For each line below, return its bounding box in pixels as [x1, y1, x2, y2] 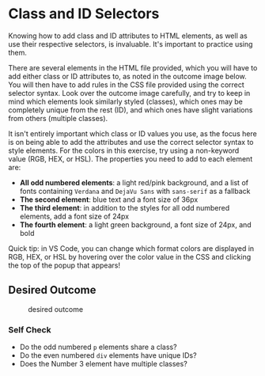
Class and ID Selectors [8, 5, 160, 23]
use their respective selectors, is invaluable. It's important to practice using [8, 39, 253, 48]
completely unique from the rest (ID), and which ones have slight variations [8, 104, 253, 115]
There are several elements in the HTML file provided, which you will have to [8, 63, 258, 72]
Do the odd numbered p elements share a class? [19, 342, 177, 352]
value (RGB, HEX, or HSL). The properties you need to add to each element [8, 154, 253, 163]
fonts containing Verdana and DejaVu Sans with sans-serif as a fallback [19, 186, 251, 196]
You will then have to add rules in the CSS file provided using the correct [8, 80, 245, 89]
